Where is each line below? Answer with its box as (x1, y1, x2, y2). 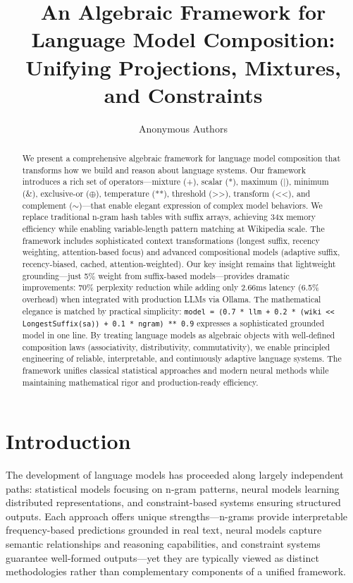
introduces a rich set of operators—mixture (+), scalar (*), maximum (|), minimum (22, 176, 329, 188)
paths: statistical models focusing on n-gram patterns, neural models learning (6, 481, 340, 496)
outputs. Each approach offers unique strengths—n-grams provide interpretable (6, 508, 348, 523)
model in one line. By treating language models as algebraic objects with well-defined (22, 329, 335, 340)
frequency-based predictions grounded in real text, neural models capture (6, 522, 322, 537)
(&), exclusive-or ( (22, 188, 89, 200)
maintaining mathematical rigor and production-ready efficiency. (22, 376, 259, 388)
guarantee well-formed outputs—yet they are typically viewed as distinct (6, 550, 319, 565)
